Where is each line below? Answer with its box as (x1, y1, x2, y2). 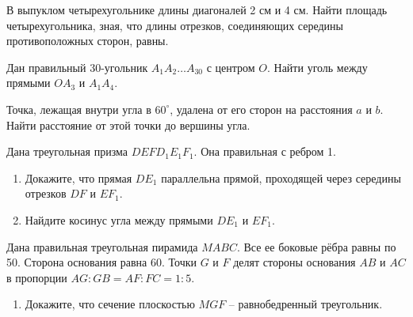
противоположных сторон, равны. (6, 32, 169, 49)
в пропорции (6, 269, 67, 285)
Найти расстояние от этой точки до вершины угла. (6, 116, 250, 133)
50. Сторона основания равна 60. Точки (6, 254, 197, 270)
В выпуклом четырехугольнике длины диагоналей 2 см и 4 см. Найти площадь (6, 2, 388, 17)
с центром (206, 58, 255, 75)
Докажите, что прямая (25, 169, 132, 186)
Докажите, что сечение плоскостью (25, 296, 195, 312)
